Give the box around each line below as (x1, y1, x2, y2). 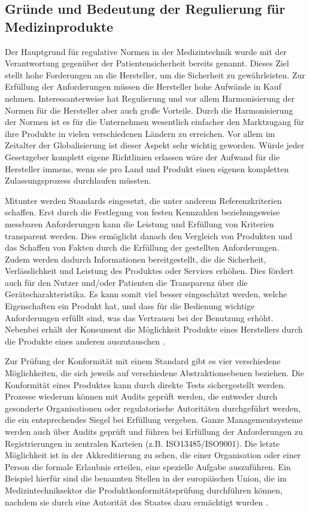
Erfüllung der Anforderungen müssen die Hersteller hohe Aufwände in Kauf (5, 80, 281, 93)
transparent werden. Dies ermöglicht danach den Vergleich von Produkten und (5, 229, 293, 242)
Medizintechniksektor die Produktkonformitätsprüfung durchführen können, (5, 483, 282, 496)
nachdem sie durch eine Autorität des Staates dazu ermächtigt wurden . (5, 495, 268, 508)
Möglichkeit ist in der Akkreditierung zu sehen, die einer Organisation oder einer (5, 449, 301, 461)
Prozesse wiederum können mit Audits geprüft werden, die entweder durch (5, 390, 278, 403)
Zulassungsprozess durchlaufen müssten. (5, 174, 151, 187)
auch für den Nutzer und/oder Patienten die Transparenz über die (5, 276, 248, 288)
